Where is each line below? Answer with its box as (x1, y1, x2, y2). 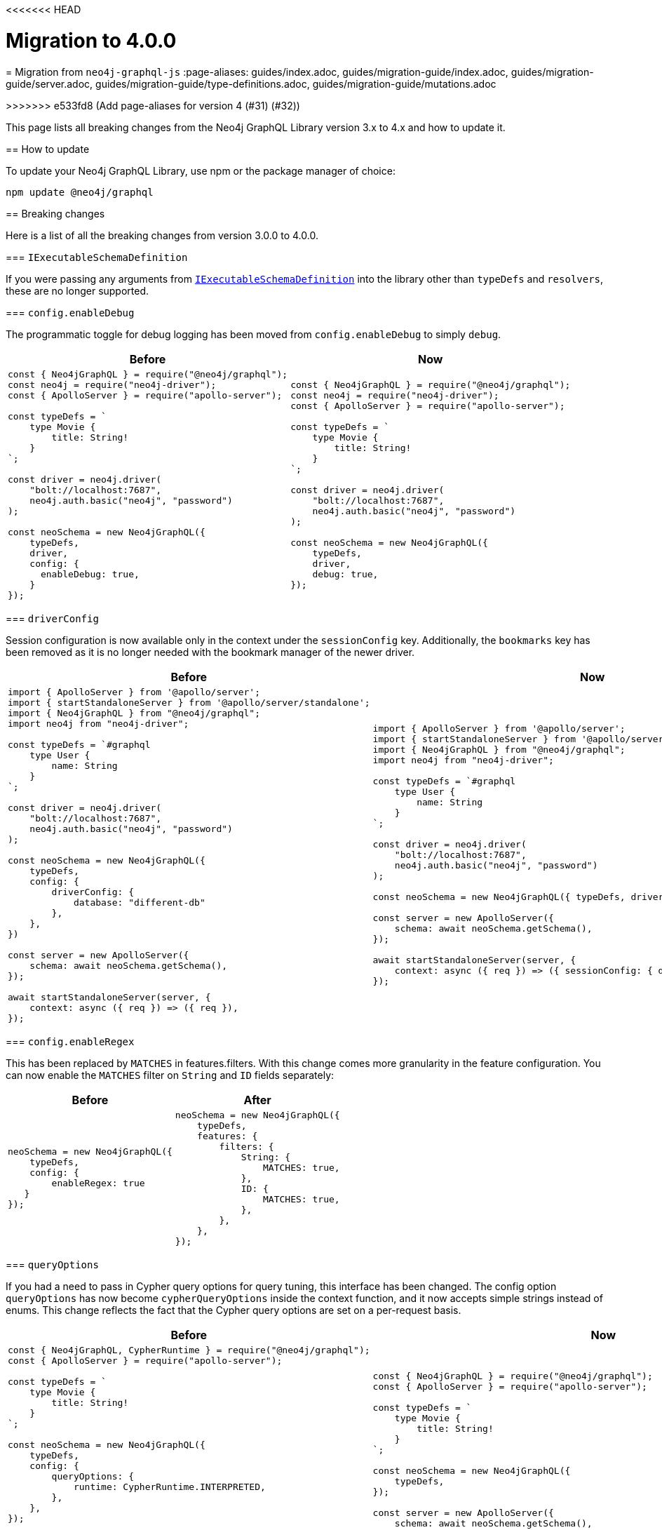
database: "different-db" (73, 897, 205, 908)
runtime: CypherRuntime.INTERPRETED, (73, 1481, 266, 1492)
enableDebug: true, (40, 568, 140, 579)
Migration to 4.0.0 (6, 28, 177, 53)
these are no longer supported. (6, 284, 149, 297)
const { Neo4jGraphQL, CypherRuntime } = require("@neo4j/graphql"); (8, 1344, 370, 1355)
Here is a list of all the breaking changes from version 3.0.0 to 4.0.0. (6, 229, 318, 241)
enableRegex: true (51, 1178, 145, 1188)
